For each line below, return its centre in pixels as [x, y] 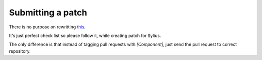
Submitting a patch [48, 12]
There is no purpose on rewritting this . [47, 27]
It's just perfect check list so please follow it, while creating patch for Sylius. [85, 36]
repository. [20, 51]
